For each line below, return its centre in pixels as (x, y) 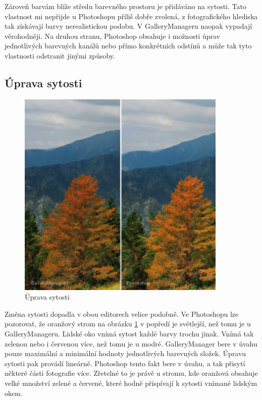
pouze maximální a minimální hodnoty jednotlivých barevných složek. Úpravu (125, 353)
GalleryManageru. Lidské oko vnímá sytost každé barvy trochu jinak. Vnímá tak (129, 334)
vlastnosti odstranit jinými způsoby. (60, 55)
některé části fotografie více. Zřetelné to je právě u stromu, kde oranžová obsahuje (131, 373)
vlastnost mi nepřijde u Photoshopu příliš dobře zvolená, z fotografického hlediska (131, 16)
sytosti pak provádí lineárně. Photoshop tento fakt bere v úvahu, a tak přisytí (125, 363)
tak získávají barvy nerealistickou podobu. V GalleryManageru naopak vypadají (128, 26)
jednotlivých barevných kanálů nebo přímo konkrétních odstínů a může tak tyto (128, 46)
